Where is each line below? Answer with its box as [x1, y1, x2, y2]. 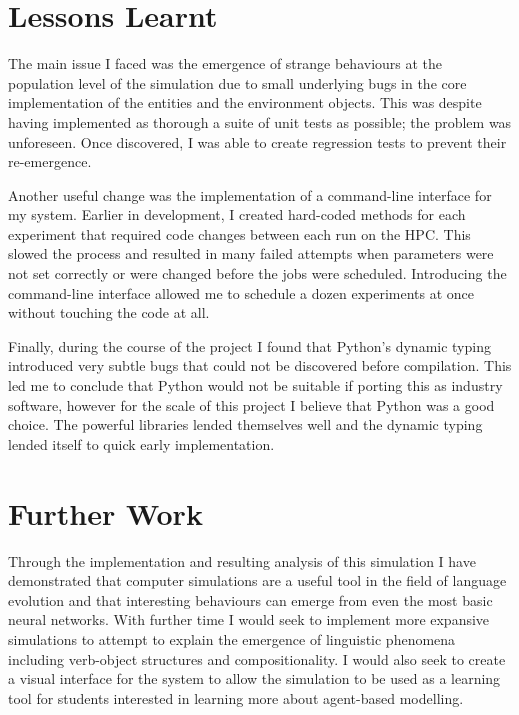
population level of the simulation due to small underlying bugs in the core [8, 72, 467, 93]
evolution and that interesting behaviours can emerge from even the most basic [8, 589, 493, 610]
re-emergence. [8, 151, 92, 172]
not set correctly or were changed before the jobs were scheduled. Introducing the [8, 263, 507, 284]
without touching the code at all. [8, 302, 210, 323]
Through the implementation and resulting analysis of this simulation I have [8, 550, 476, 571]
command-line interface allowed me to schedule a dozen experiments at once [8, 282, 475, 303]
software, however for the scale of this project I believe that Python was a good [8, 394, 495, 415]
